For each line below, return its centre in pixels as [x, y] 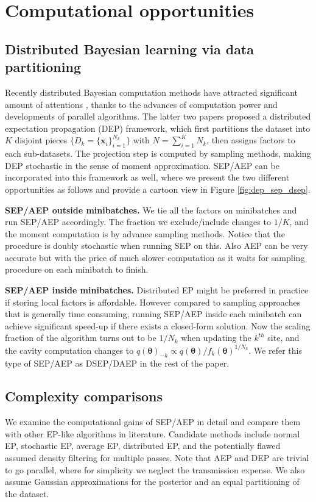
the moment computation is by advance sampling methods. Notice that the [145, 233]
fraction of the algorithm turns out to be [81, 338]
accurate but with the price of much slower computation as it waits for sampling [155, 257]
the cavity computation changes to [69, 350]
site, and [283, 338]
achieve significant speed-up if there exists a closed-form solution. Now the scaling [158, 325]
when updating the [216, 338]
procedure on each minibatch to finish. [77, 269]
